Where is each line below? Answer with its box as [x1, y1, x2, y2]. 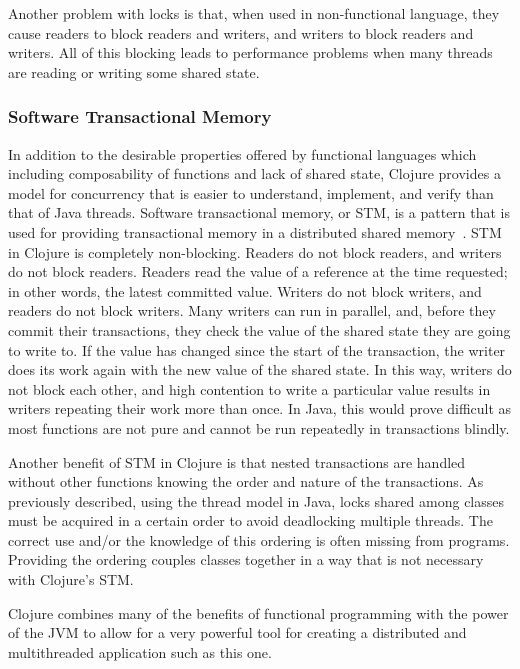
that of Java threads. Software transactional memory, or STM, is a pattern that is [8, 202, 511, 223]
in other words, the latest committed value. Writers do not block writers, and [8, 280, 482, 301]
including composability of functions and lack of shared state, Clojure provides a [8, 163, 501, 184]
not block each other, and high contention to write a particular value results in [8, 378, 491, 399]
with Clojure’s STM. [8, 569, 134, 590]
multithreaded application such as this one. [8, 641, 272, 662]
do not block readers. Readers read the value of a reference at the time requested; [8, 261, 508, 282]
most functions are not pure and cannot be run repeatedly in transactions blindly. [8, 417, 510, 438]
